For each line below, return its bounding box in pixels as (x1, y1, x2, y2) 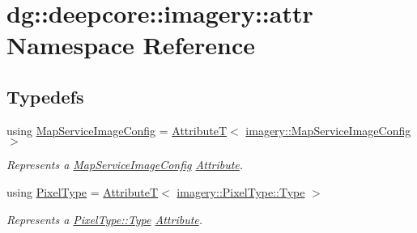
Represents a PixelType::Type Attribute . (6, 210, 203, 227)
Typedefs (6, 83, 84, 108)
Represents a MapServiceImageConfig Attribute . (6, 156, 244, 173)
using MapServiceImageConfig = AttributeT (6, 121, 228, 138)
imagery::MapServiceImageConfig (245, 121, 411, 138)
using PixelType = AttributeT (6, 183, 159, 200)
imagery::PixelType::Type (177, 183, 305, 200)
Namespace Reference (6, 28, 255, 61)
